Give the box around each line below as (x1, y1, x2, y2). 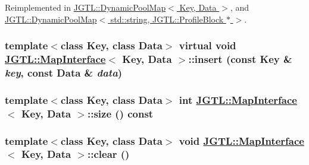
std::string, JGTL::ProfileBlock (110, 12, 224, 25)
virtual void (179, 38, 236, 53)
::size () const (88, 106, 154, 120)
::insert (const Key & (188, 52, 292, 66)
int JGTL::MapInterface (179, 92, 297, 107)
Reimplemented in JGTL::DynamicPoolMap (5, 1, 166, 13)
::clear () (88, 147, 130, 161)
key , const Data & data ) (5, 65, 123, 80)
